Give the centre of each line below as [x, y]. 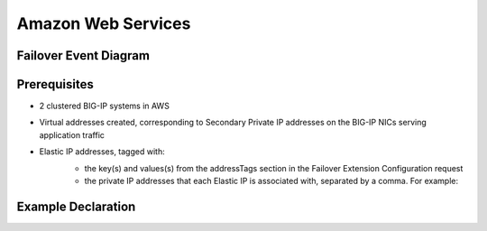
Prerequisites [55, 84]
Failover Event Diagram [83, 55]
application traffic [72, 134]
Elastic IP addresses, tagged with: [102, 152]
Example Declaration [76, 206]
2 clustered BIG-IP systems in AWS [105, 106]
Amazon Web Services [104, 23]
